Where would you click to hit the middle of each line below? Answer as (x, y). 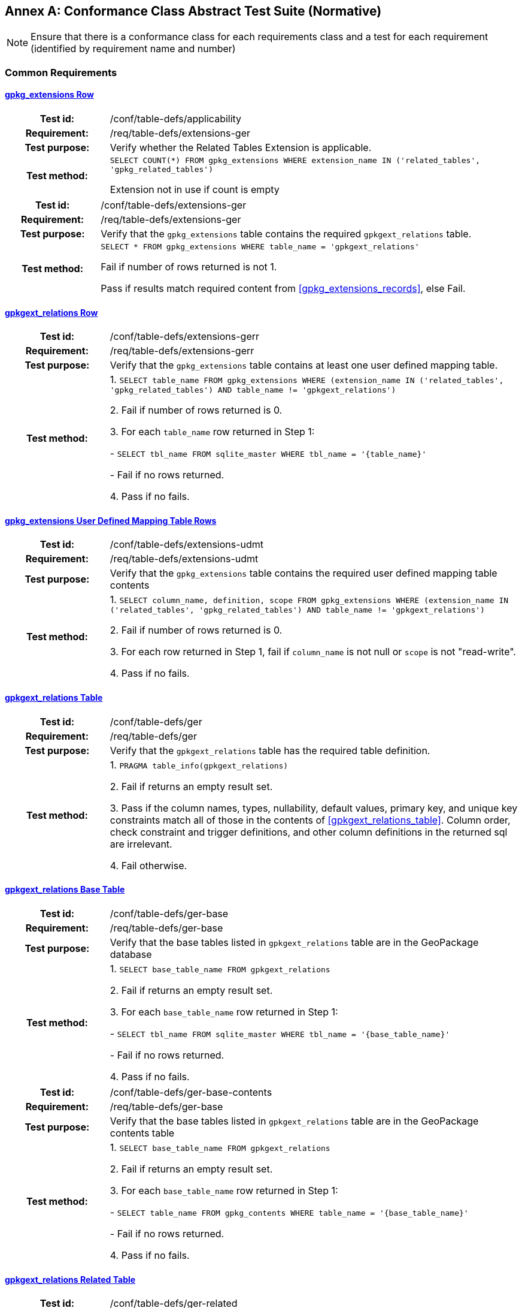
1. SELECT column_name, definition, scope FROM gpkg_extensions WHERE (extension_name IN (309, 600)
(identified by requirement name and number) (133, 49)
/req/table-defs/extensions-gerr (182, 351)
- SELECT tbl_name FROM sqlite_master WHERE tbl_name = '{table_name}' (268, 453)
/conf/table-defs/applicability (176, 119)
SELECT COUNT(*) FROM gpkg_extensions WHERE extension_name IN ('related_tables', (295, 161)
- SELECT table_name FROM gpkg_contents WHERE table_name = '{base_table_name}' (289, 1212)
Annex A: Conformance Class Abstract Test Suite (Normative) (193, 11)
